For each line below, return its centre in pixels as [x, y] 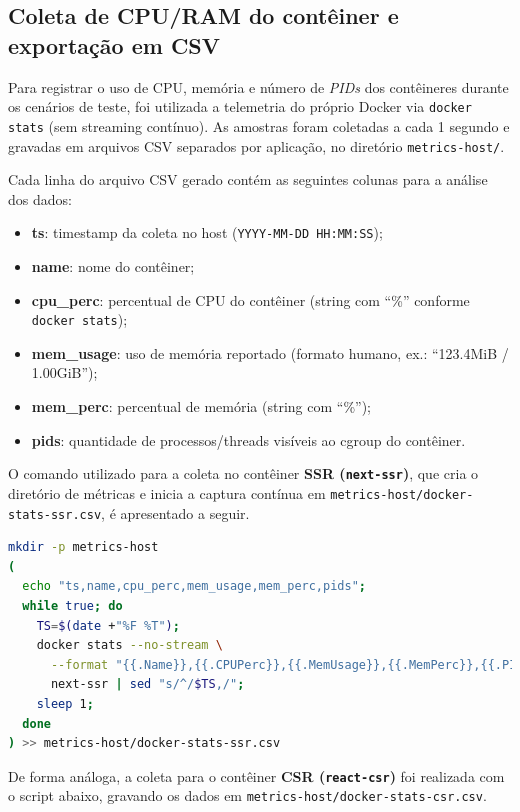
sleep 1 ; [65, 703]
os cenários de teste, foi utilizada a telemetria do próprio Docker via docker [240, 106]
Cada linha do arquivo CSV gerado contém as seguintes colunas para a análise [248, 179]
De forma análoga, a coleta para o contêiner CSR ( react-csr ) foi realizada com [256, 775]
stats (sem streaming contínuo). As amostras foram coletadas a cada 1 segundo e [259, 125]
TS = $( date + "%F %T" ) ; [108, 625]
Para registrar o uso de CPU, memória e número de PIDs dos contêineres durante [258, 86]
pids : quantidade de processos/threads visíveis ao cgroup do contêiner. [248, 439]
